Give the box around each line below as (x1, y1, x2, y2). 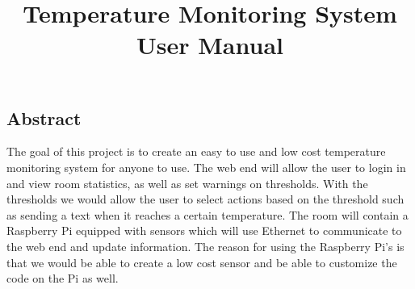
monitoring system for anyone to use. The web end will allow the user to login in (6, 158, 406, 175)
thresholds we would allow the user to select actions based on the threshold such (6, 191, 405, 207)
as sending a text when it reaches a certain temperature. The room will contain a (6, 206, 409, 223)
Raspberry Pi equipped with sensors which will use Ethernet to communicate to (6, 222, 402, 239)
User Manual (136, 28, 283, 61)
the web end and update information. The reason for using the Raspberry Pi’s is (6, 237, 405, 254)
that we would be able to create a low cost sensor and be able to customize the (6, 253, 397, 270)
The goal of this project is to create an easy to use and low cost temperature (6, 143, 386, 160)
